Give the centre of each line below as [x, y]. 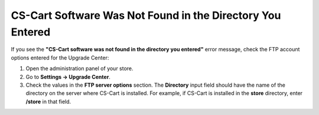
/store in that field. [48, 101]
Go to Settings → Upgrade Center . [68, 77]
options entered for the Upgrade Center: [60, 57]
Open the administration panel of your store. [79, 68]
